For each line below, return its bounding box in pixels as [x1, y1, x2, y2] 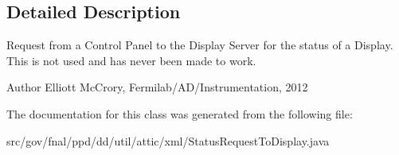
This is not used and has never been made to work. [6, 52, 256, 68]
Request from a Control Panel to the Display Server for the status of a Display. [6, 37, 393, 53]
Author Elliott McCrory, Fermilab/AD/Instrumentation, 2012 [6, 79, 308, 95]
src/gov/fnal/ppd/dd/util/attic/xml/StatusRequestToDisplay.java [6, 132, 330, 149]
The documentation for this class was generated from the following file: [6, 105, 353, 122]
